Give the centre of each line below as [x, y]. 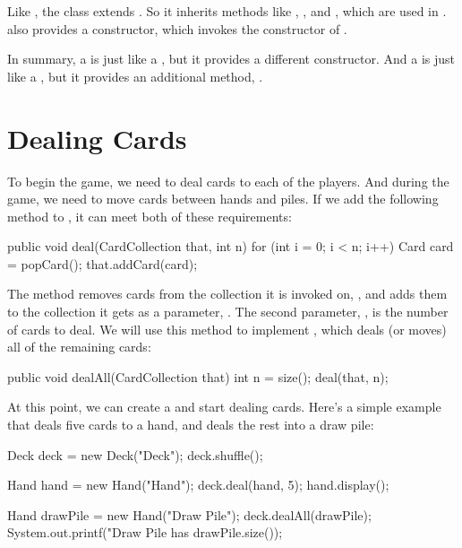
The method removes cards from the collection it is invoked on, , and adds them [227, 294]
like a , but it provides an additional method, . [135, 76]
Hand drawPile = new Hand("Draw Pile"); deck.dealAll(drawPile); [189, 514]
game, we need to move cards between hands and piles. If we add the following [223, 199]
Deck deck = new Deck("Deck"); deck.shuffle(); [135, 454]
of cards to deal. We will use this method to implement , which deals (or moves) [227, 329]
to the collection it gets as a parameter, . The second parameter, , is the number [228, 312]
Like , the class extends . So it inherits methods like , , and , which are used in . [227, 11]
